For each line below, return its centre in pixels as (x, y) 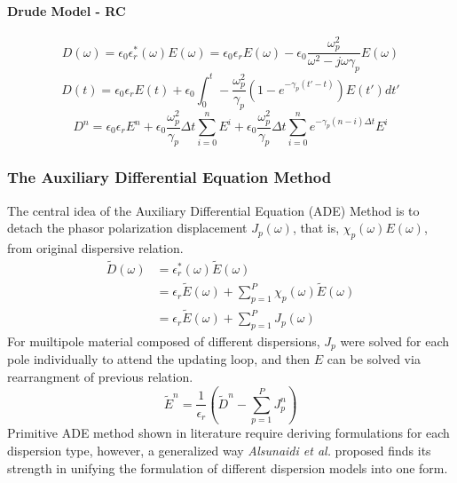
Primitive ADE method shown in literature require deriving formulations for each (228, 433)
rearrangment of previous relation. (100, 376)
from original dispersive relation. (95, 248)
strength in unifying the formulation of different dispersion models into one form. (228, 467)
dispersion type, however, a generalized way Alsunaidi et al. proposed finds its (219, 450)
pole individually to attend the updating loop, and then (159, 359)
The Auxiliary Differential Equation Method (169, 177)
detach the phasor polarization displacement (127, 228)
